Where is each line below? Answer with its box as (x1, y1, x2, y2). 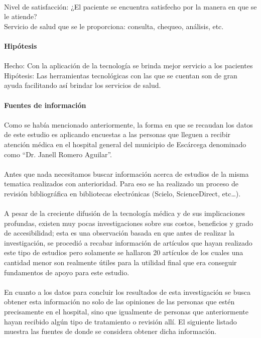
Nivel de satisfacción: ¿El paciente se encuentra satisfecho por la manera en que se (4, 1, 257, 12)
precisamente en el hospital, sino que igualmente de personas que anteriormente (4, 306, 249, 316)
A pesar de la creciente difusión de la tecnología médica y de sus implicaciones (4, 208, 245, 218)
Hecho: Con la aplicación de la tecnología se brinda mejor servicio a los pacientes (4, 60, 253, 71)
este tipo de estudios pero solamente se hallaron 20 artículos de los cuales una (4, 247, 243, 258)
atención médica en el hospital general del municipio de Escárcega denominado (4, 139, 246, 149)
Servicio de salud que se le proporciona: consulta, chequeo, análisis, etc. (4, 21, 224, 31)
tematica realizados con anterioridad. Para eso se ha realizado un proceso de (4, 178, 238, 189)
